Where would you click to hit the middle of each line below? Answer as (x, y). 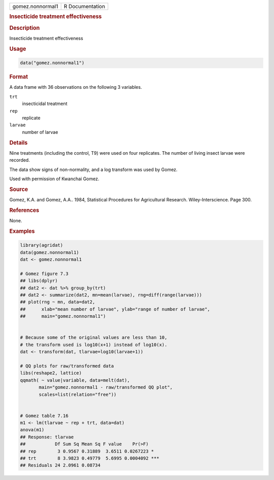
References (24, 210)
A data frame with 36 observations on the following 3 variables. (76, 87)
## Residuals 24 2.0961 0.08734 (60, 465)
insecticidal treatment (45, 104)
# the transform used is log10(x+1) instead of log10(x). (94, 345)
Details (19, 143)
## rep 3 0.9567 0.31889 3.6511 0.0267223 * (87, 451)
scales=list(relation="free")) (78, 394)
